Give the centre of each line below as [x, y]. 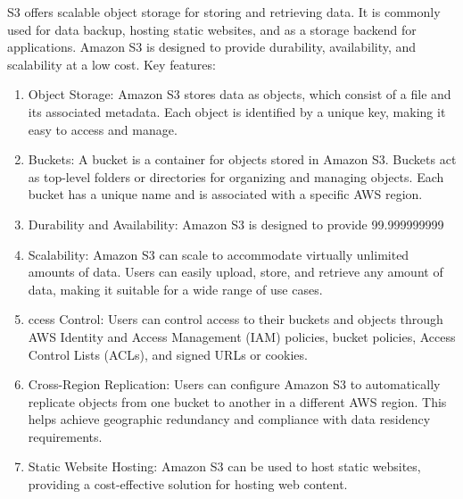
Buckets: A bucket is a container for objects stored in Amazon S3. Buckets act [242, 159]
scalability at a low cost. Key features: [112, 64]
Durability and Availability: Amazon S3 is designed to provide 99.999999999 [236, 224]
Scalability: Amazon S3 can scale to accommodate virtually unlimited [219, 254]
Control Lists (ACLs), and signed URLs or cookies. [168, 354]
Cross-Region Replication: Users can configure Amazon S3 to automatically [234, 384]
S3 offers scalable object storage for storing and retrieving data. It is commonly [224, 12]
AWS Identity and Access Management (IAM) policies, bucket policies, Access [242, 336]
